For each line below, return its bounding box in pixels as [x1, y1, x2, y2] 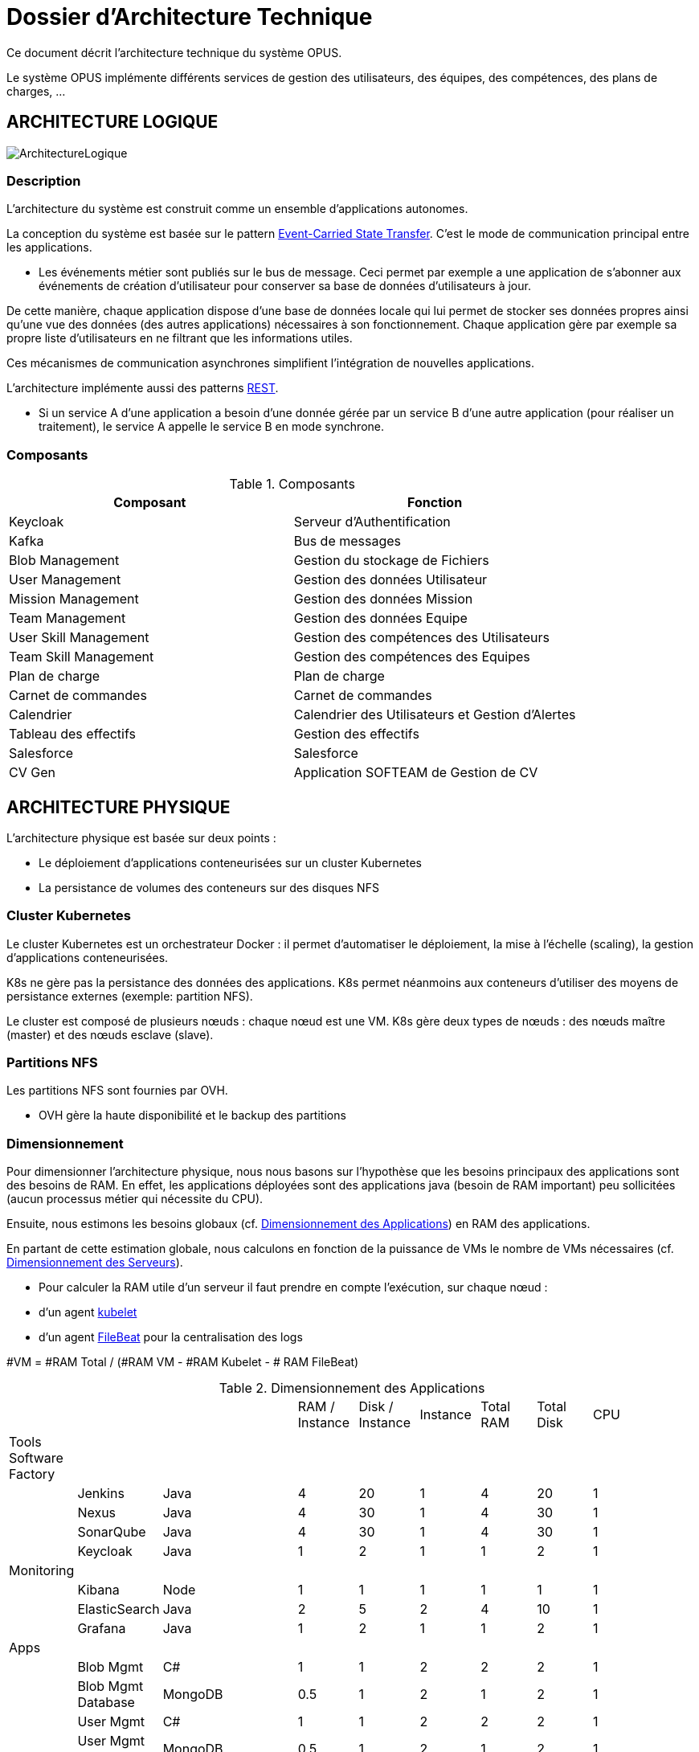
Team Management [9, 610, 126, 627]
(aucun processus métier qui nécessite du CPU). [6, 1192, 264, 1206]
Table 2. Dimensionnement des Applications [219, 1380, 485, 1397]
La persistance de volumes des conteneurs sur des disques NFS [39, 880, 379, 894]
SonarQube [77, 1524, 146, 1541]
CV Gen [9, 764, 55, 781]
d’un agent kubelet [39, 1305, 137, 1320]
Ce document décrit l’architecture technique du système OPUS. [6, 45, 342, 59]
